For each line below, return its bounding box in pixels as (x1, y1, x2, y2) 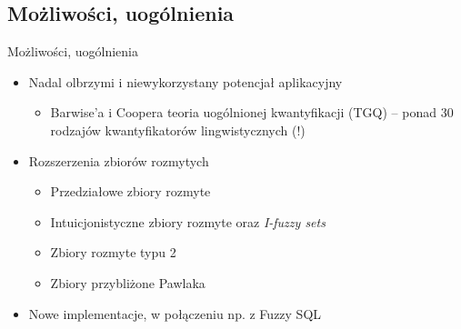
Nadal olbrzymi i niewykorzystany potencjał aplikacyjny (28, 72, 343, 91)
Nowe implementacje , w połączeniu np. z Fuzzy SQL (28, 304, 322, 323)
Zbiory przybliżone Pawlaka (50, 273, 205, 292)
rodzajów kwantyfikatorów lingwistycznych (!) (50, 120, 306, 139)
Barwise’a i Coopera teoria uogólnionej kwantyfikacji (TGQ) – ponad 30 (50, 103, 454, 122)
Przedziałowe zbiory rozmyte (50, 182, 211, 201)
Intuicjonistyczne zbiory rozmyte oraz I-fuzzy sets (50, 212, 326, 231)
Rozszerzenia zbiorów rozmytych (28, 151, 209, 170)
